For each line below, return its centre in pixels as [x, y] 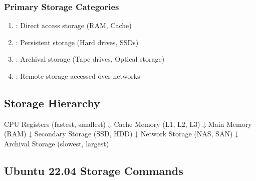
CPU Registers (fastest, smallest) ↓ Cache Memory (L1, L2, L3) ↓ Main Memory [128, 124]
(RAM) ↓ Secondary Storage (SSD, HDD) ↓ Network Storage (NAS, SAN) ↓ [121, 134]
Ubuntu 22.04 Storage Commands [94, 170]
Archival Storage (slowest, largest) [57, 143]
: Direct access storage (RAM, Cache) [74, 25]
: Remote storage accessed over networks [78, 76]
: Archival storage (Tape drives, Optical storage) [90, 59]
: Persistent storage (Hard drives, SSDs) [77, 42]
